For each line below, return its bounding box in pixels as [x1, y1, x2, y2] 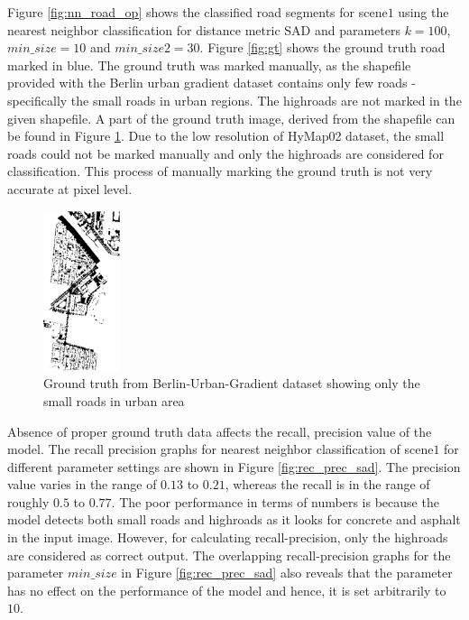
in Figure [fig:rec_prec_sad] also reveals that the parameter [121, 563, 453, 582]
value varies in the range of [7, 475, 157, 494]
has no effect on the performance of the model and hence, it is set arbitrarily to [7, 580, 446, 599]
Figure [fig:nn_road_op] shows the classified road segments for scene [7, 3, 388, 21]
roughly [7, 492, 50, 511]
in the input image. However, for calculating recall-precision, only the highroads [7, 528, 448, 547]
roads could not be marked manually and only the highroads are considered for [7, 143, 444, 162]
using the [398, 3, 449, 21]
